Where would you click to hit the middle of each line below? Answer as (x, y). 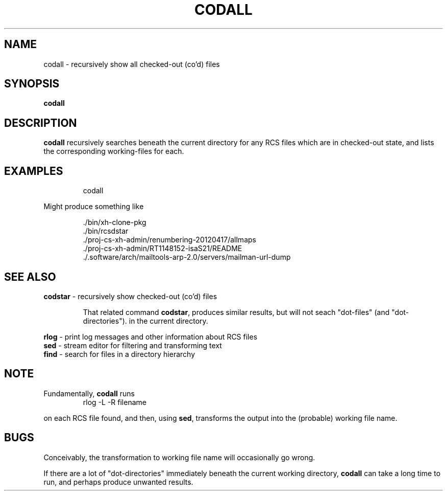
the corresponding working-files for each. (114, 151)
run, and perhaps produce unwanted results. (118, 482)
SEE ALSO (30, 277)
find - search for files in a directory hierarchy (119, 354)
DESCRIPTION (41, 123)
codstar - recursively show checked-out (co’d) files (130, 296)
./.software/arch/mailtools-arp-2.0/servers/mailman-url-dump (187, 257)
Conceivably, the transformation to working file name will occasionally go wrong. (179, 457)
